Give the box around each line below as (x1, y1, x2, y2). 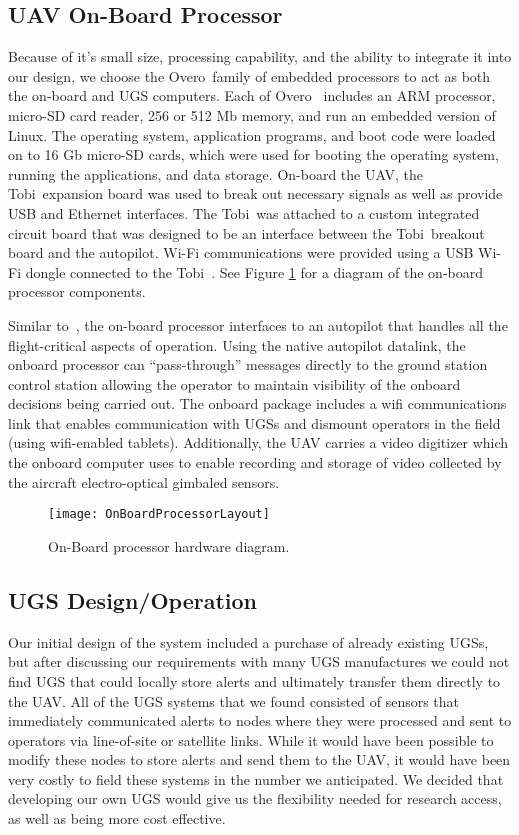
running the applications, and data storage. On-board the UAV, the (8, 163, 423, 184)
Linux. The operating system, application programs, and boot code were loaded (8, 124, 496, 145)
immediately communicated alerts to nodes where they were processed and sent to (8, 710, 512, 731)
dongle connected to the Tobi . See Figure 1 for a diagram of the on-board (25, 261, 484, 282)
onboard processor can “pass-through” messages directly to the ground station (8, 354, 488, 375)
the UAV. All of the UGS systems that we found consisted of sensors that (8, 690, 460, 711)
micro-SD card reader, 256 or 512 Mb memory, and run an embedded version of (8, 104, 496, 125)
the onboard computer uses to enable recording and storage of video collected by (8, 452, 502, 473)
